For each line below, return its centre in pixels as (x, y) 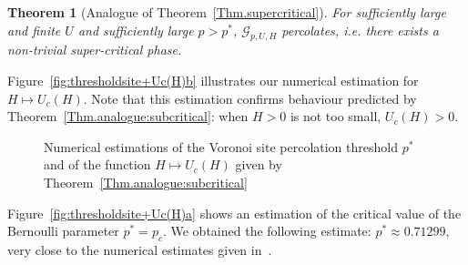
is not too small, (336, 116)
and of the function (97, 164)
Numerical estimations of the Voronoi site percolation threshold (221, 146)
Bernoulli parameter (63, 231)
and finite (34, 30)
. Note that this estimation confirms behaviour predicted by (250, 98)
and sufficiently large (136, 30)
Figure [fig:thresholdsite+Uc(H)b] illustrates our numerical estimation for (213, 80)
